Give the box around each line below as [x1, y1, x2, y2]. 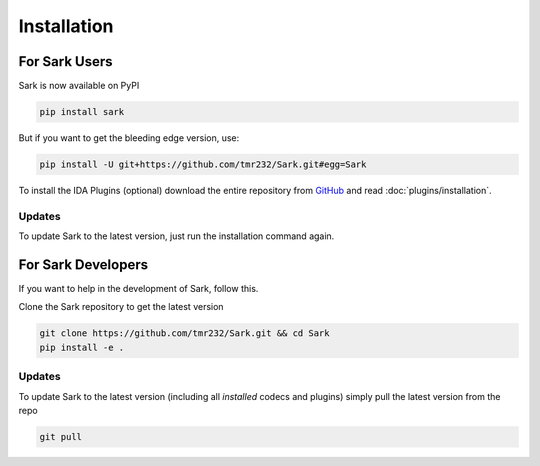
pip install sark [39, 106, 125, 118]
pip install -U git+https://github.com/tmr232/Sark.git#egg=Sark [39, 159, 367, 170]
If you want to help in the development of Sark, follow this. [18, 283, 259, 295]
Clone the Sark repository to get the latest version [18, 301, 224, 313]
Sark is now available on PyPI [18, 80, 140, 92]
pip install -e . [39, 341, 125, 353]
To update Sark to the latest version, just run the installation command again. [18, 230, 335, 242]
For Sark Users [18, 53, 114, 70]
